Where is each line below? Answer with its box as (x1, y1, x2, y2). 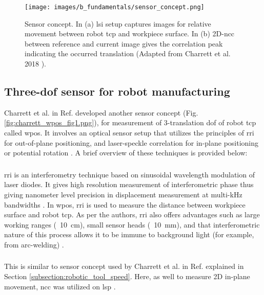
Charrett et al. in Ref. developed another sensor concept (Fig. (4, 107, 198, 118)
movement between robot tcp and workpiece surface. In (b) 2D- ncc (25, 28, 235, 39)
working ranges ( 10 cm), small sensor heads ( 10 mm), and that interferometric (4, 219, 260, 230)
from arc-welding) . (4, 239, 64, 249)
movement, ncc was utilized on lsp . (4, 281, 116, 291)
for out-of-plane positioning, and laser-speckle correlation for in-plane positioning (4, 137, 259, 148)
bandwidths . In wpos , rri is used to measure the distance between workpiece (4, 199, 246, 210)
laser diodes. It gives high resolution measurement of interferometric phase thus (4, 179, 254, 190)
